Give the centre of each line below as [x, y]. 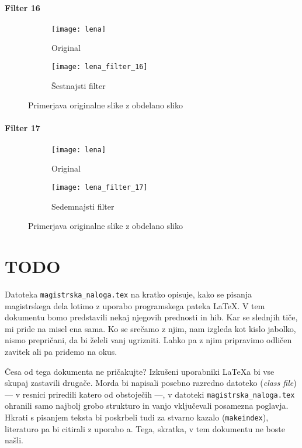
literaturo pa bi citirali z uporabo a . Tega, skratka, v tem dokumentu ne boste [145, 428]
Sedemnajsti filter [83, 206]
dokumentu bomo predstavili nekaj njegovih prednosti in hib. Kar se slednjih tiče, [151, 317]
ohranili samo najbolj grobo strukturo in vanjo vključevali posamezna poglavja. [147, 406]
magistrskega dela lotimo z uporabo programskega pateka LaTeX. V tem [135, 305]
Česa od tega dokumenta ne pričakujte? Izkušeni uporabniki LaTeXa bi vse [140, 371]
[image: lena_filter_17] [100, 187]
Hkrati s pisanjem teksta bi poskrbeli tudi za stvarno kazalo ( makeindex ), [137, 417]
